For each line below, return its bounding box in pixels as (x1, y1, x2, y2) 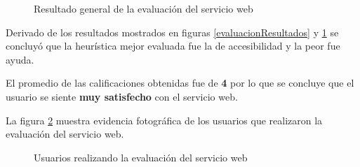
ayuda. (6, 52, 34, 66)
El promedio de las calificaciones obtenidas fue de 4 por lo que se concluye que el (6, 75, 354, 90)
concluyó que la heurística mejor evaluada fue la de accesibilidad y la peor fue (6, 38, 340, 53)
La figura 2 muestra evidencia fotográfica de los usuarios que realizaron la (6, 112, 323, 127)
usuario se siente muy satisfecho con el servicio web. (6, 89, 238, 103)
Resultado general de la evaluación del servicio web (34, 1, 253, 15)
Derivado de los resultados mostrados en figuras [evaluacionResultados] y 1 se (6, 24, 339, 39)
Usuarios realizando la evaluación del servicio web (34, 150, 248, 164)
